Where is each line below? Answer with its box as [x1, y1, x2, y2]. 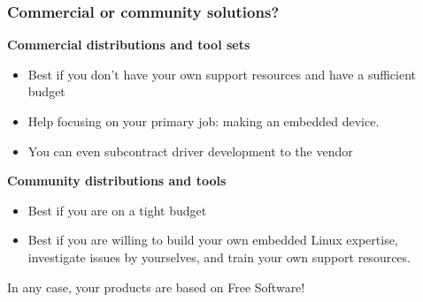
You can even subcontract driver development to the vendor [27, 141, 353, 160]
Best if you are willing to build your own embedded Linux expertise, [27, 230, 398, 249]
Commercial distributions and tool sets [7, 35, 250, 54]
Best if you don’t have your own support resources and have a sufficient [27, 64, 417, 83]
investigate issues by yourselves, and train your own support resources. [27, 247, 411, 266]
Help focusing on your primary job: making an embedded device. [27, 112, 380, 130]
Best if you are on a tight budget [27, 200, 207, 219]
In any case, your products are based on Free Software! [7, 277, 305, 296]
